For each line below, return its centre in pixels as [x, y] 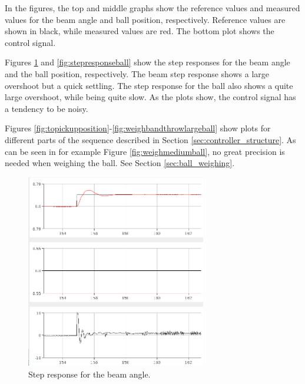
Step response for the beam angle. [89, 374]
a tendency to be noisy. [47, 108]
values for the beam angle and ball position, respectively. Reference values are [145, 19]
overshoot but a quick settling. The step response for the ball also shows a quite [149, 85]
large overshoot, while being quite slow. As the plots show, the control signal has [150, 97]
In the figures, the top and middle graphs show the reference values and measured [152, 8]
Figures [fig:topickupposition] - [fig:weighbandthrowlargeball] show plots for [138, 128]
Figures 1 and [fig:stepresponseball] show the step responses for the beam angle [147, 62]
